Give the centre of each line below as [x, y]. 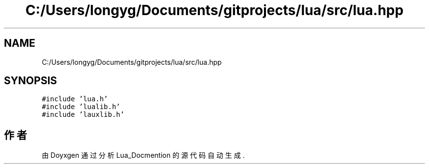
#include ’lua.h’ [75, 99]
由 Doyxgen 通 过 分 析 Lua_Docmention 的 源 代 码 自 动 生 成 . [143, 155]
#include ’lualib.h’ [81, 107]
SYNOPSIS [31, 81]
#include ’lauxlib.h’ [83, 115]
